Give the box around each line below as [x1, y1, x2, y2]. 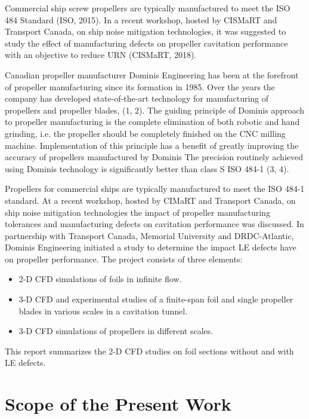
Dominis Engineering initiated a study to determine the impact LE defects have [5, 241, 296, 253]
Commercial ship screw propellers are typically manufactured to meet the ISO [5, 2, 291, 14]
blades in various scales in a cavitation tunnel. [18, 304, 188, 317]
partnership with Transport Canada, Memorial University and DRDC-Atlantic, [5, 229, 294, 241]
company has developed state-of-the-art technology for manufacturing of [5, 92, 269, 105]
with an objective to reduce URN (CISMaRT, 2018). [5, 48, 197, 61]
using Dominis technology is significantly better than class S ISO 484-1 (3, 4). [5, 162, 289, 175]
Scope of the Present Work [5, 392, 231, 416]
